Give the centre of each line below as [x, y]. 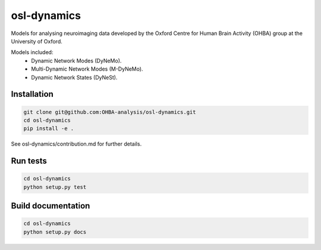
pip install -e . [49, 129]
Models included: [32, 52]
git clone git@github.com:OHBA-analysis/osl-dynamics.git [110, 112]
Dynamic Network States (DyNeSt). [74, 77]
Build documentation [51, 206]
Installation [32, 94]
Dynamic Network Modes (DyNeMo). [76, 61]
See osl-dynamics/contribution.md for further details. [76, 144]
